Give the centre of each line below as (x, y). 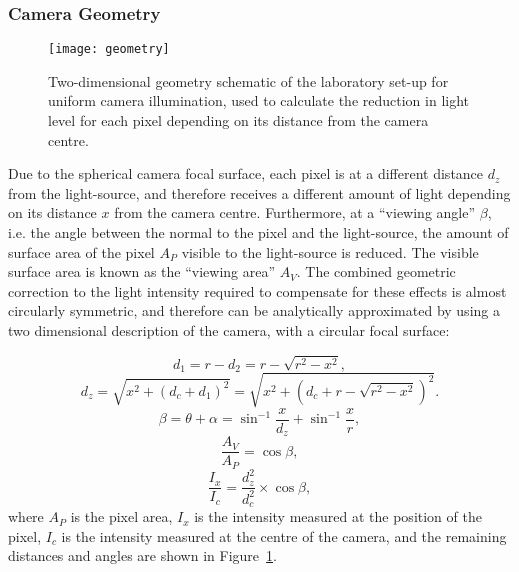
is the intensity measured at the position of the (338, 516)
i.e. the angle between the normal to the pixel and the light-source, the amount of (258, 232)
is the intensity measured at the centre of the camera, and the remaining (284, 535)
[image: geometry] (109, 49)
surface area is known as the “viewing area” (142, 271)
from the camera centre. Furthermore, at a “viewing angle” (295, 212)
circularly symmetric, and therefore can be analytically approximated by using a (254, 310)
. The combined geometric (376, 271)
